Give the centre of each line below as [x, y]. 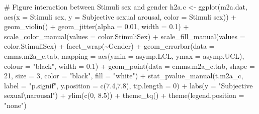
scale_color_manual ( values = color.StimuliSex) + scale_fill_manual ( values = [125, 36]
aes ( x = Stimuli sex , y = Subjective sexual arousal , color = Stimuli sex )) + [120, 16]
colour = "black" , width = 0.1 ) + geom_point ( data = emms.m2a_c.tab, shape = [129, 66]
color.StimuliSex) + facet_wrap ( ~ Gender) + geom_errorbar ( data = [109, 46]
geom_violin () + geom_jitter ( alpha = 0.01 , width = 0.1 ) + [97, 26]
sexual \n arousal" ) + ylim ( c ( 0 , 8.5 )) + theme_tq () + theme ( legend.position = [124, 95]
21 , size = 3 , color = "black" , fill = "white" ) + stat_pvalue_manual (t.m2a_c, [124, 76]
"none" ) [15, 105]
